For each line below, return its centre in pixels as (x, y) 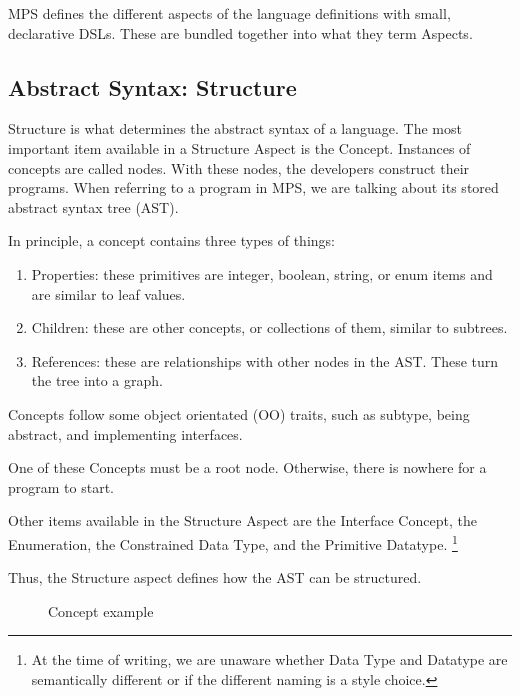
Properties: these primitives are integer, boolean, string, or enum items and (262, 273)
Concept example (101, 610)
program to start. (61, 486)
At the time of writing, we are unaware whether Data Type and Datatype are (269, 659)
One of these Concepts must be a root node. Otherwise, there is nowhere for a (247, 467)
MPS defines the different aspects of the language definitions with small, (229, 13)
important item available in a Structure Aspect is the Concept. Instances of (239, 147)
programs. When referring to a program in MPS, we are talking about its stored (253, 187)
